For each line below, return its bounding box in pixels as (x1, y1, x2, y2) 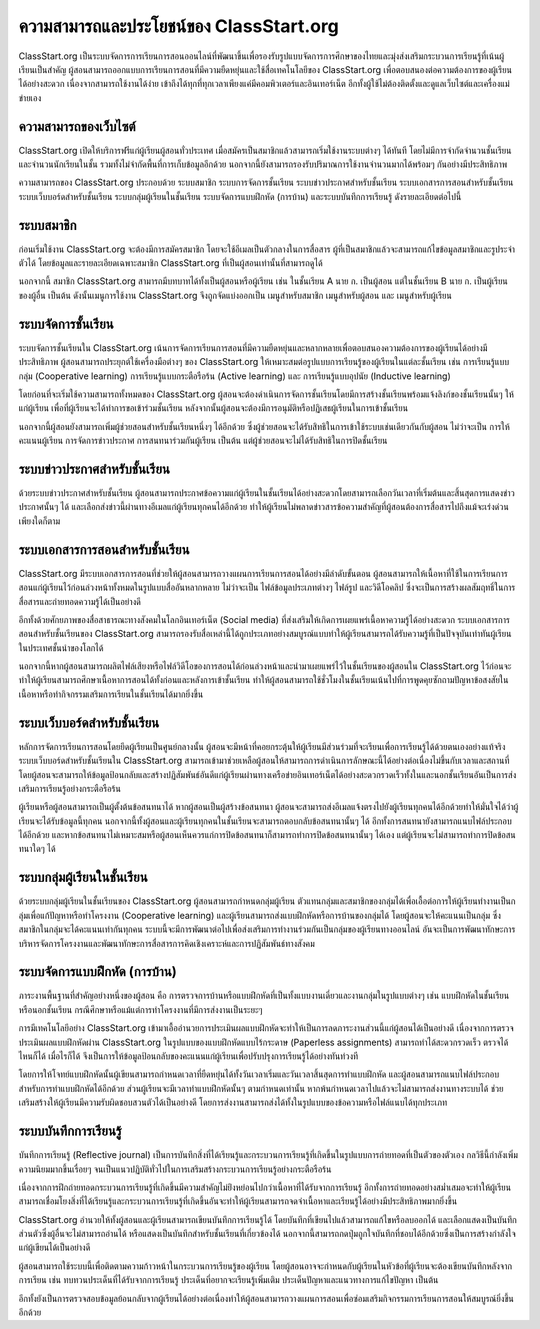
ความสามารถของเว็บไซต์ (18, 118, 137, 135)
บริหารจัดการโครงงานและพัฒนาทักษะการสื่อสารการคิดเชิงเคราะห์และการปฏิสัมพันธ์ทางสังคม (18, 937, 315, 949)
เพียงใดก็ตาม (18, 515, 61, 527)
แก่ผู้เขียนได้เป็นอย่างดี (18, 1241, 91, 1254)
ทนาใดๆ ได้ (18, 843, 56, 855)
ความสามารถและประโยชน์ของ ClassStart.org (18, 15, 339, 37)
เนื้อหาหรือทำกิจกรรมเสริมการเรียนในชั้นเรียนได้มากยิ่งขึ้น (18, 688, 204, 700)
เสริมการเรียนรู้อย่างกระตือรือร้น (18, 782, 122, 794)
